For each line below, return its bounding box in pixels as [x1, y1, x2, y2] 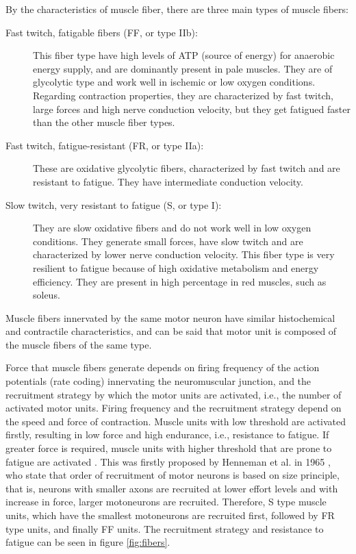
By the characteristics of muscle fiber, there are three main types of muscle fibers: [5, 2, 348, 16]
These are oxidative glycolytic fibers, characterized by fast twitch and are [33, 161, 340, 175]
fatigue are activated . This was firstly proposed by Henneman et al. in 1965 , [5, 454, 331, 468]
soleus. [33, 288, 60, 302]
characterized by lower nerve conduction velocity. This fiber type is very [33, 247, 335, 262]
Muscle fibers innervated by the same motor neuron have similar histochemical [5, 310, 335, 325]
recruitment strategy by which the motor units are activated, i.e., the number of [5, 387, 342, 401]
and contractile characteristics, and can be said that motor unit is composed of [5, 324, 337, 338]
